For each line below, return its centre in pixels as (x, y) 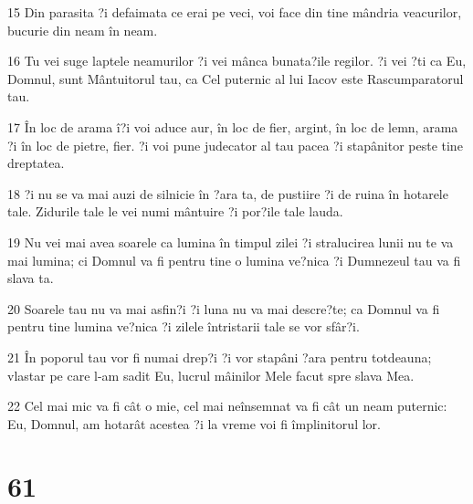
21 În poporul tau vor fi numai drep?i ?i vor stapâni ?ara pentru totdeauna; (220, 357)
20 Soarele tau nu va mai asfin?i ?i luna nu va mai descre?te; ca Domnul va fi (224, 308)
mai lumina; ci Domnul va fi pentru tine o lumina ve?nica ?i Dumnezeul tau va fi (234, 260)
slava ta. (31, 278)
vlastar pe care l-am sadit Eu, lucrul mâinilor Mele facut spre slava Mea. (211, 375)
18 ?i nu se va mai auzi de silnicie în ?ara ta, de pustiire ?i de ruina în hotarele (228, 193)
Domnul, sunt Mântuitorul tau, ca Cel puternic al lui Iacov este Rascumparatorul (236, 78)
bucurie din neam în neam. (83, 30)
